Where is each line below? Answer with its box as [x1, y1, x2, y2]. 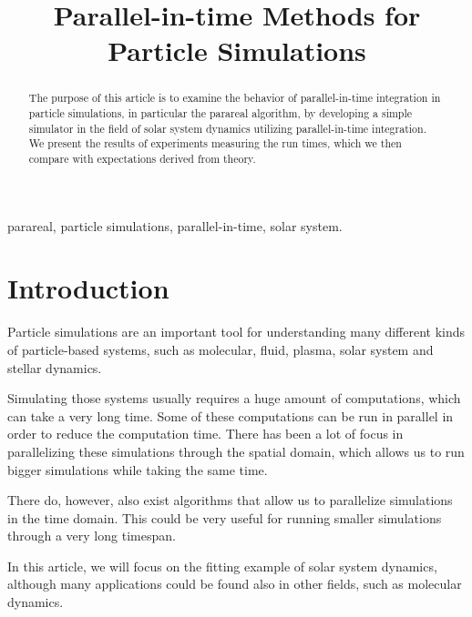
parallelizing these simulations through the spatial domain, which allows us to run [7, 441, 465, 460]
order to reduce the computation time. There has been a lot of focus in [7, 424, 404, 443]
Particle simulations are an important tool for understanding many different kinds [7, 322, 466, 341]
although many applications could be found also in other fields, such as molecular [7, 574, 462, 593]
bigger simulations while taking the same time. [7, 460, 268, 479]
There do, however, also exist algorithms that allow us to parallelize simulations [7, 491, 453, 510]
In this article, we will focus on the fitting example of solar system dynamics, [7, 556, 437, 575]
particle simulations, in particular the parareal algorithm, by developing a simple [28, 106, 413, 121]
